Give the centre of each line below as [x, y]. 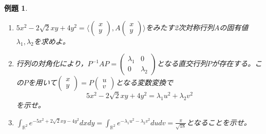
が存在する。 [233, 63]
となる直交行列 [182, 63]
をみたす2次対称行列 [180, 27]
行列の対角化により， [52, 63]
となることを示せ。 [219, 122]
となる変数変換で [144, 82]
